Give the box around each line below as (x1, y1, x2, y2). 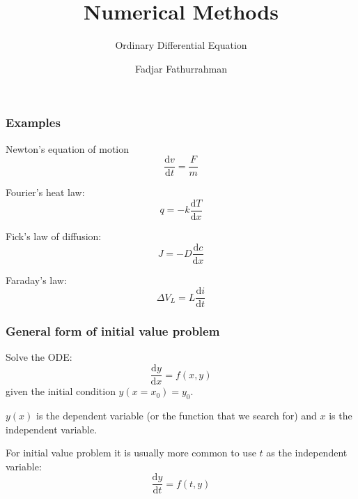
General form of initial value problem (6, 322, 220, 340)
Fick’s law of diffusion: (6, 228, 102, 243)
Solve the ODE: (6, 350, 72, 364)
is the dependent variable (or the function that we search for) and (36, 408, 317, 422)
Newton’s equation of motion (6, 141, 130, 156)
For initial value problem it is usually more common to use (6, 445, 256, 460)
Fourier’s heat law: (6, 185, 85, 200)
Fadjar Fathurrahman (134, 61, 227, 75)
